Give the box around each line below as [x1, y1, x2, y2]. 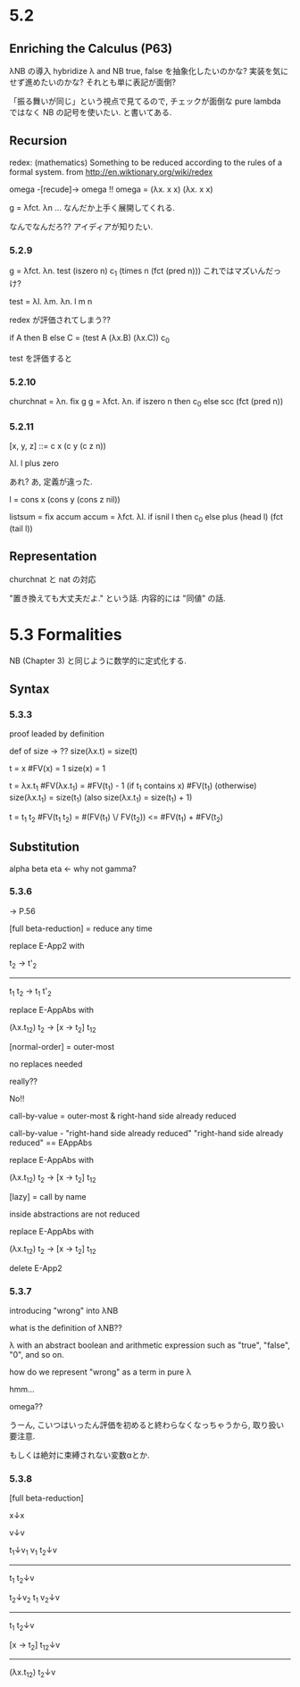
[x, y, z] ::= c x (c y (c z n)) [9, 441, 107, 452]
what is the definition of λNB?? [9, 1323, 122, 1334]
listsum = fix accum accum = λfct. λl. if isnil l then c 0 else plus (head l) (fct [9, 511, 284, 524]
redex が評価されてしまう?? [9, 314, 112, 325]
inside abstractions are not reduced [9, 1209, 140, 1219]
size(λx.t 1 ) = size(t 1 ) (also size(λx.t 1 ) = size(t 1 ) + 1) [9, 792, 193, 804]
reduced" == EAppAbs [9, 1137, 93, 1148]
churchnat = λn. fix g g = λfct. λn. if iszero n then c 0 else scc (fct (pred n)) [9, 396, 284, 409]
